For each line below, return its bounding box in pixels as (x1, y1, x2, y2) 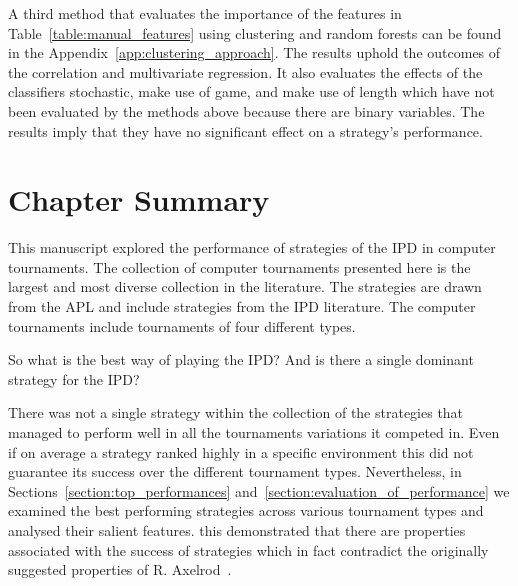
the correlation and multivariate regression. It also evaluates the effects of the (8, 61, 483, 82)
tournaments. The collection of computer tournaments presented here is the (8, 256, 471, 277)
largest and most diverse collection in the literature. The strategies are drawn (8, 276, 482, 297)
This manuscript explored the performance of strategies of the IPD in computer (8, 237, 496, 258)
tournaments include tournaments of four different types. (8, 315, 356, 336)
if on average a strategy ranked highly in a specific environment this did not (8, 441, 474, 462)
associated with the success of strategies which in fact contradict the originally (8, 539, 489, 560)
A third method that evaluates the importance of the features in (8, 3, 402, 23)
